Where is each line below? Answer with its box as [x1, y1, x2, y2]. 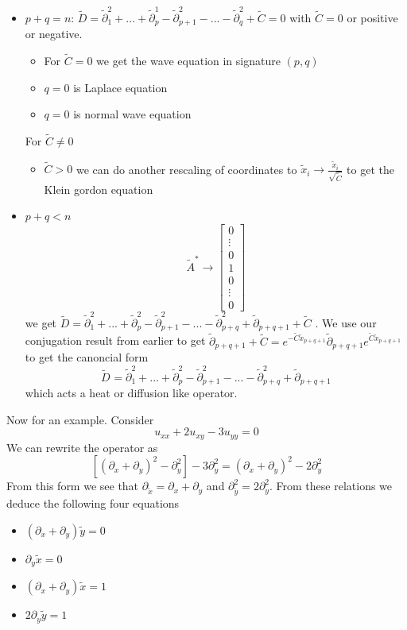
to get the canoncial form [25, 349, 149, 365]
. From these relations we [269, 477, 393, 494]
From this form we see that [6, 477, 139, 494]
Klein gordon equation [44, 180, 153, 197]
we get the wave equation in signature [96, 52, 281, 68]
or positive [347, 9, 398, 25]
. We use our [315, 314, 377, 330]
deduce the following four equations [6, 495, 180, 512]
